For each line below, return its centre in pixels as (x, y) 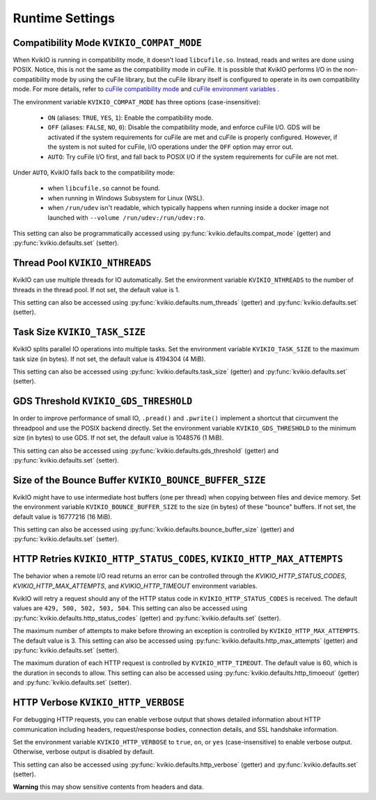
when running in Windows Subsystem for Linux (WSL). (126, 198)
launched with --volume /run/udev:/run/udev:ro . (126, 217)
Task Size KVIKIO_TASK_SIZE (79, 332)
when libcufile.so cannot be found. (104, 189)
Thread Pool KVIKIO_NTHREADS (82, 263)
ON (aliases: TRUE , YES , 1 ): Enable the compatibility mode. (131, 118)
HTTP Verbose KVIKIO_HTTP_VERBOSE (99, 703)
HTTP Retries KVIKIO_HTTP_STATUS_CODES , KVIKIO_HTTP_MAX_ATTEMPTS (178, 559)
